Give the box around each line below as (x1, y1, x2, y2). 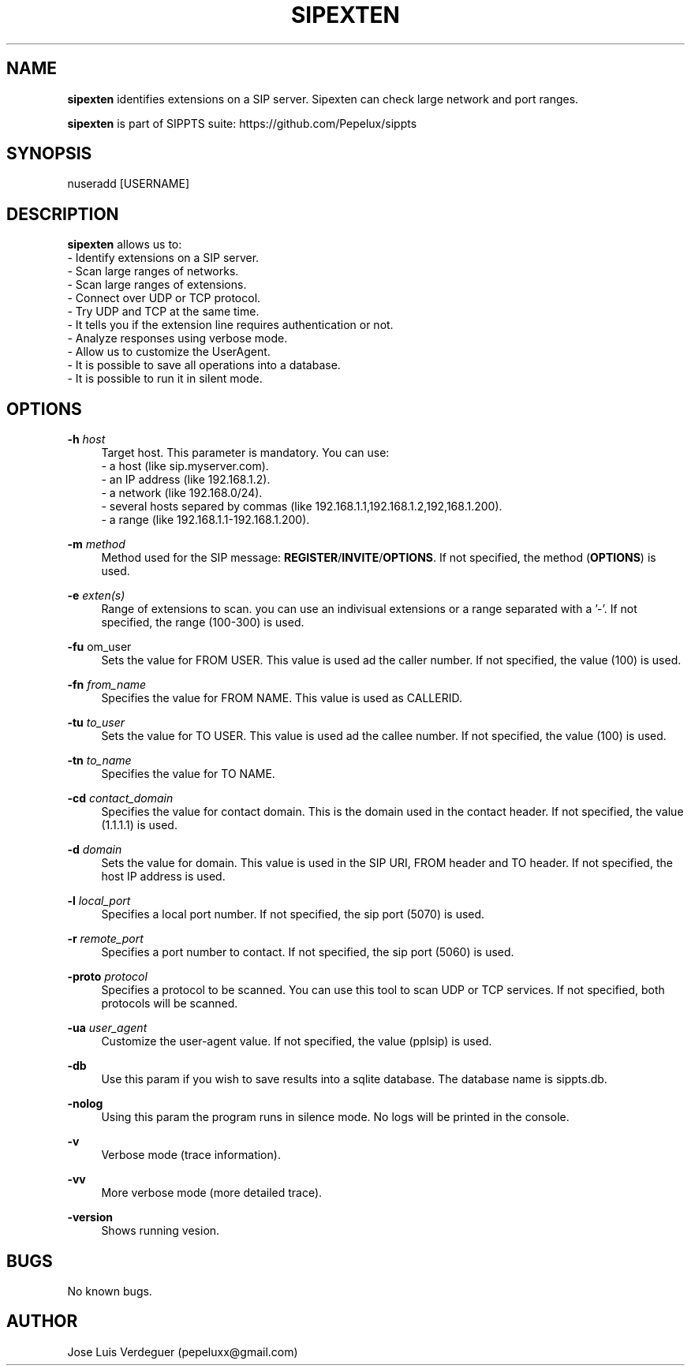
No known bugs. (67, 1284, 152, 1298)
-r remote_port (67, 932, 144, 946)
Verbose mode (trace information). (101, 1148, 281, 1162)
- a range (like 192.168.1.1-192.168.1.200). (101, 513, 310, 527)
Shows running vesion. (101, 1224, 220, 1238)
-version (67, 1210, 114, 1224)
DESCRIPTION (6, 204, 119, 224)
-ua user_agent (67, 1021, 148, 1035)
